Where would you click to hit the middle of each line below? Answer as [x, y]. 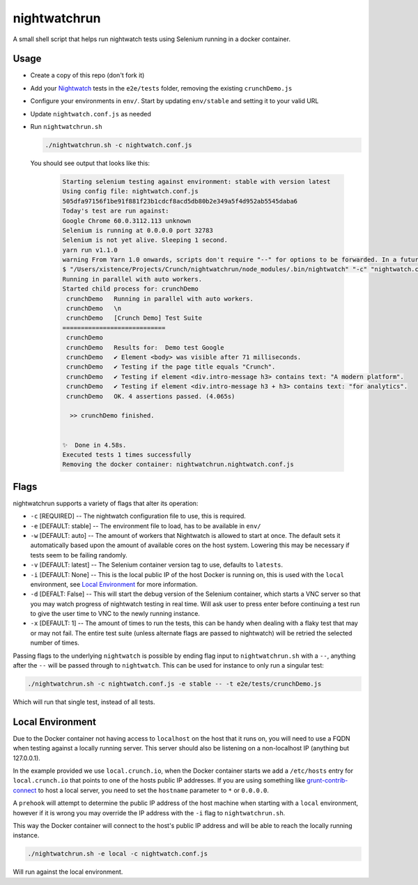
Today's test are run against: [116, 211]
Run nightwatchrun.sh [66, 127]
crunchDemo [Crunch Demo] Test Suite [134, 318]
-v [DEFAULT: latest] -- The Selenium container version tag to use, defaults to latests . [157, 565]
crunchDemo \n [94, 309]
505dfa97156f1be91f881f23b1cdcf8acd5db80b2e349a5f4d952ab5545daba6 [180, 201]
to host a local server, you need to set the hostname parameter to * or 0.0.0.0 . [154, 790]
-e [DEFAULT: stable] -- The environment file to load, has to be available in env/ [146, 525]
